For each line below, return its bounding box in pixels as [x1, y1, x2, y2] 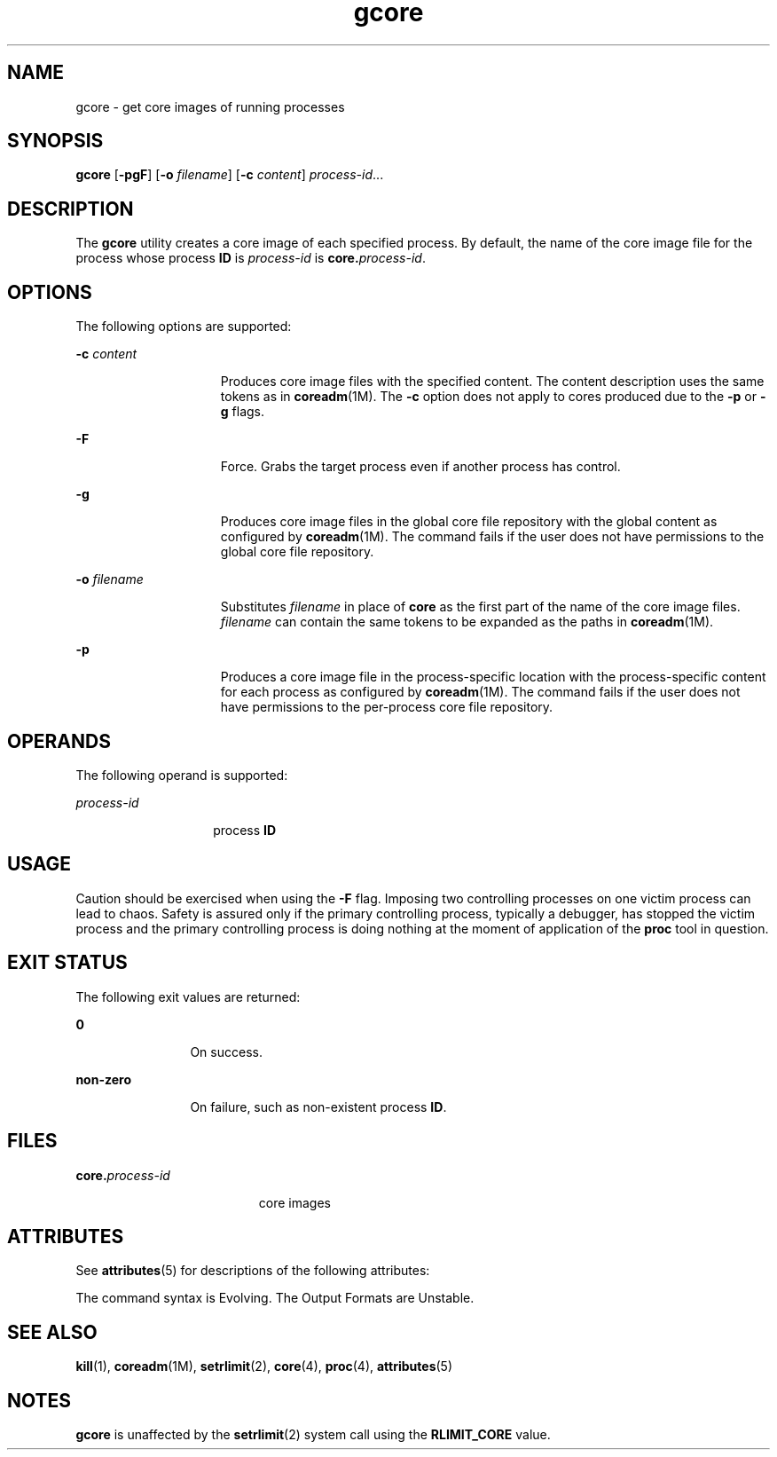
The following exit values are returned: [75, 988, 301, 1004]
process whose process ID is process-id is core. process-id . [75, 250, 426, 266]
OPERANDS [7, 729, 111, 752]
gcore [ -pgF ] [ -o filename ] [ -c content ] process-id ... [75, 167, 384, 183]
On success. [190, 1044, 263, 1059]
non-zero [75, 1071, 131, 1087]
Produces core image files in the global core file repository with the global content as [220, 514, 718, 530]
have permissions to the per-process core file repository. [220, 699, 553, 715]
